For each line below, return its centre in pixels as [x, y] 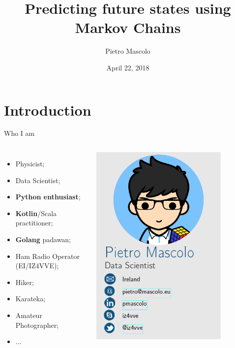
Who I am [19, 133]
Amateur [29, 315]
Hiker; [25, 282]
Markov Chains [128, 27]
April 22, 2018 [128, 67]
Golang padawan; [43, 239]
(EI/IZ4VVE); [37, 266]
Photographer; [37, 325]
